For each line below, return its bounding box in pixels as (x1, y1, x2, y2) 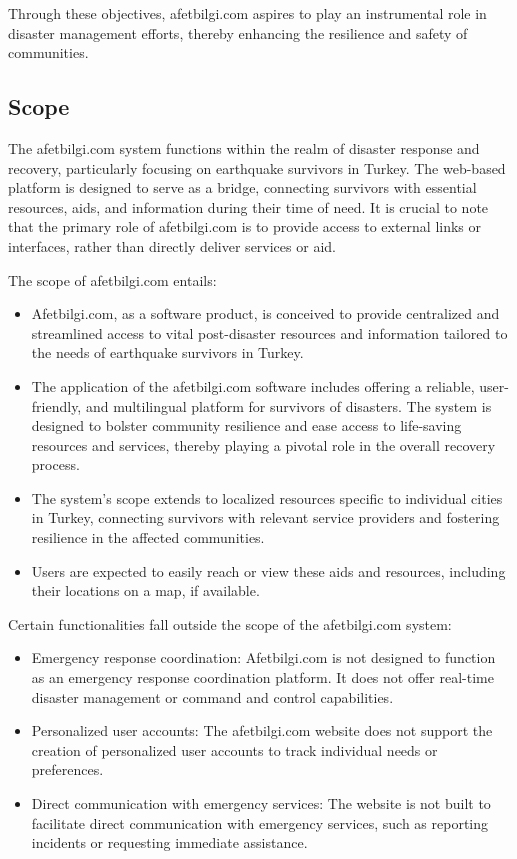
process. (31, 454, 80, 475)
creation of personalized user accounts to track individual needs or (31, 739, 438, 760)
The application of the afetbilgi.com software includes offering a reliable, (31, 375, 475, 396)
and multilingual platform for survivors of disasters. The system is (85, 395, 492, 416)
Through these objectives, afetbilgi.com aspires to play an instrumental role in (8, 3, 487, 23)
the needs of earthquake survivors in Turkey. (31, 342, 304, 363)
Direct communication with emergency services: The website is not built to (31, 793, 491, 814)
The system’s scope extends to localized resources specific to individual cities (31, 487, 503, 508)
